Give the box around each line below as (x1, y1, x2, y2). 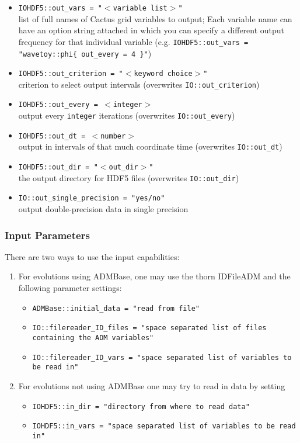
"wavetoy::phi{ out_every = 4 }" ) (18, 47, 152, 59)
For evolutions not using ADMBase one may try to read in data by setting (18, 379, 285, 392)
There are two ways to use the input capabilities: (5, 250, 180, 262)
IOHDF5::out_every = (18, 101, 98, 109)
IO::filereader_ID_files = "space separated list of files (32, 324, 267, 333)
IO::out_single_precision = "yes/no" (18, 194, 165, 203)
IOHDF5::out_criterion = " (18, 70, 123, 78)
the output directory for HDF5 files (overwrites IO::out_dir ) (18, 171, 239, 184)
